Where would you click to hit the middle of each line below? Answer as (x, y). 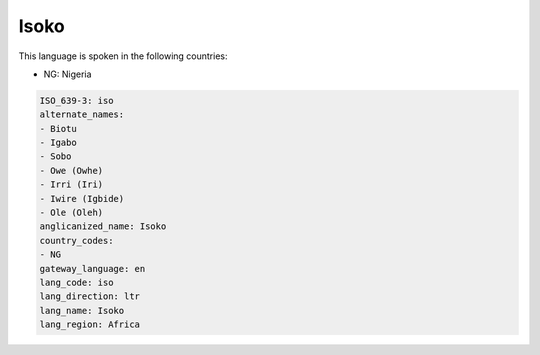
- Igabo (58, 143)
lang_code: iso (76, 282)
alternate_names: (82, 114)
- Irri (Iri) (71, 184)
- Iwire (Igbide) (82, 198)
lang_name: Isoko (82, 310)
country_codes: (76, 240)
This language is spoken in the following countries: (123, 56)
